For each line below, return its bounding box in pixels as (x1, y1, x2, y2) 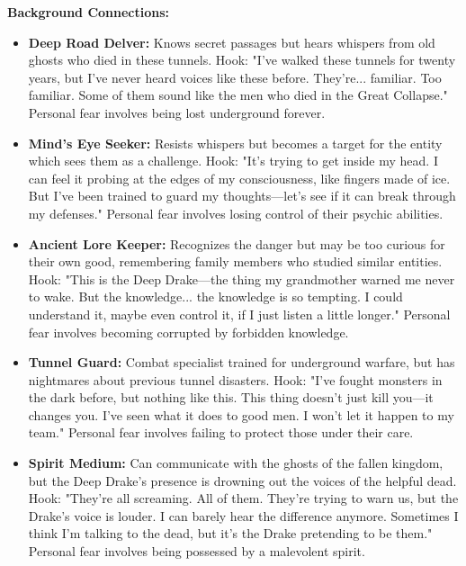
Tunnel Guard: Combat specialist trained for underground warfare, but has (28, 353, 455, 372)
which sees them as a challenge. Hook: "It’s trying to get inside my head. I (28, 151, 438, 170)
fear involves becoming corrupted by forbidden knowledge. (28, 322, 349, 341)
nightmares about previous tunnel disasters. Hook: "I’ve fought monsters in (28, 370, 443, 389)
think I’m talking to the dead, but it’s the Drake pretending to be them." (28, 524, 433, 543)
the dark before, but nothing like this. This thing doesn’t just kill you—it (28, 388, 434, 407)
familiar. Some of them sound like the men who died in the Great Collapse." (28, 85, 448, 104)
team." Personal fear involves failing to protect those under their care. (28, 423, 414, 442)
